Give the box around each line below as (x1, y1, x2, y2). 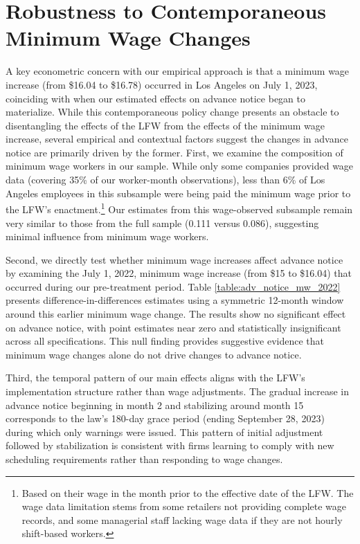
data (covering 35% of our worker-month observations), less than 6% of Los (6, 172, 325, 187)
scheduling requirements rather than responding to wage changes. (6, 452, 283, 466)
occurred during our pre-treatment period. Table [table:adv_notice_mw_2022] (6, 279, 341, 293)
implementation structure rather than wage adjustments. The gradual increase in (6, 384, 349, 399)
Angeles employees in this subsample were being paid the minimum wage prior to (6, 185, 351, 200)
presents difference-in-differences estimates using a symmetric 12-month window (6, 293, 344, 307)
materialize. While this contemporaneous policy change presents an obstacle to (6, 105, 339, 119)
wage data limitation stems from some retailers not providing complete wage (21, 499, 347, 514)
